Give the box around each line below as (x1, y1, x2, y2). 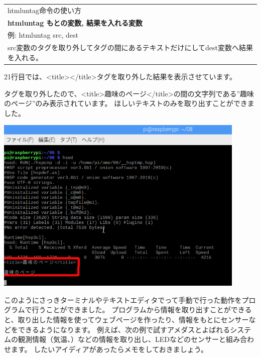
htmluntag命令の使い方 (8, 5, 82, 15)
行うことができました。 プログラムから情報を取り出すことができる (32, 304, 252, 315)
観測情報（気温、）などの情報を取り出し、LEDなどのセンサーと (18, 334, 226, 344)
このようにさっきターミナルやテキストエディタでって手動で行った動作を (4, 294, 242, 305)
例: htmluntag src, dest (8, 30, 78, 40)
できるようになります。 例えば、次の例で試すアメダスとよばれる (18, 324, 230, 334)
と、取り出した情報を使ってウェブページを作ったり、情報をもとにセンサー (4, 314, 249, 324)
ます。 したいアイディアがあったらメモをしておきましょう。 (11, 343, 208, 354)
